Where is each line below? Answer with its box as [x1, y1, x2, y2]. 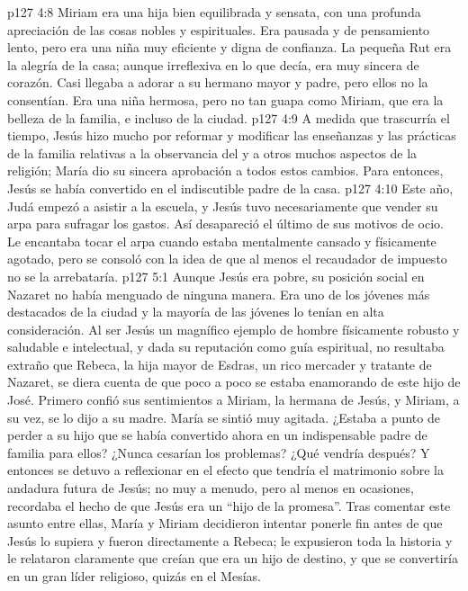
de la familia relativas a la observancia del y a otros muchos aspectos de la [7, 143, 418, 162]
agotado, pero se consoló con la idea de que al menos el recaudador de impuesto [7, 249, 447, 268]
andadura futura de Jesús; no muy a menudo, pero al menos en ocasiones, [7, 479, 414, 497]
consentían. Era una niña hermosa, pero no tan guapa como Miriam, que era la [7, 90, 444, 109]
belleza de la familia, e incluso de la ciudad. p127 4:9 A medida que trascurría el [7, 108, 450, 127]
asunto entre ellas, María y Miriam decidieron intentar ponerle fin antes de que [7, 514, 443, 533]
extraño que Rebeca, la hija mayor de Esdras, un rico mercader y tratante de [7, 354, 432, 373]
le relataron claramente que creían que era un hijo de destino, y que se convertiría [7, 549, 458, 568]
